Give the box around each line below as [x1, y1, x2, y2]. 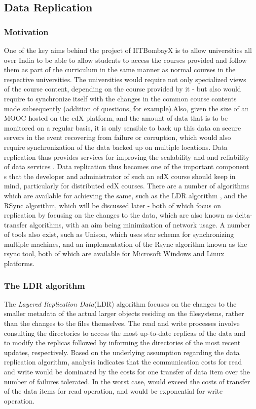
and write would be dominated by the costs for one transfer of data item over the [4, 366, 250, 377]
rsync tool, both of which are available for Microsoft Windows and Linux [4, 248, 224, 259]
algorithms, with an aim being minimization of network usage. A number [29, 219, 250, 229]
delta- [235, 210, 253, 220]
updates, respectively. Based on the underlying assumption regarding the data [4, 347, 240, 357]
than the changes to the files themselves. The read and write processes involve [4, 318, 240, 328]
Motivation [4, 25, 49, 38]
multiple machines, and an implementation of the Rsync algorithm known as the [4, 238, 247, 249]
